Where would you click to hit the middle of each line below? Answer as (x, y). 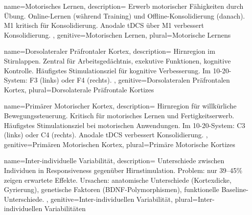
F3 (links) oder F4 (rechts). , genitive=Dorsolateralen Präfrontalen (130, 80)
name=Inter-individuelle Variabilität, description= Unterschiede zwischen (114, 161)
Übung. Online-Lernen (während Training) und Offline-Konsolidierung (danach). (125, 15)
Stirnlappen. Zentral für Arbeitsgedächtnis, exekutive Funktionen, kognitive (117, 60)
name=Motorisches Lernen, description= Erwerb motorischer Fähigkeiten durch (124, 6)
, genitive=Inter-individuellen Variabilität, (109, 199)
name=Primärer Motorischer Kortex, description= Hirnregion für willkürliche (120, 106)
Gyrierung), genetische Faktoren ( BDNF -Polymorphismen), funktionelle (112, 189)
